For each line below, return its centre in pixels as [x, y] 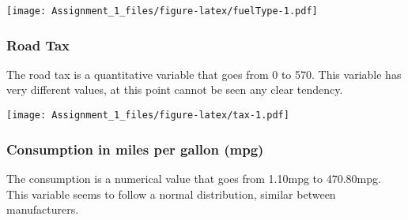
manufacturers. [43, 209]
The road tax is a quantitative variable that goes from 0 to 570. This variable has [204, 74]
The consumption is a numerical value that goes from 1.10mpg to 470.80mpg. [194, 178]
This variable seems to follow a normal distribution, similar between [171, 194]
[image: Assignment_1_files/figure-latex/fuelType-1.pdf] [162, 11]
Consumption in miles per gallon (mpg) [135, 149]
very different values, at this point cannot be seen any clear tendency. [175, 89]
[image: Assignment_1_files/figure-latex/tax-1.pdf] [148, 116]
